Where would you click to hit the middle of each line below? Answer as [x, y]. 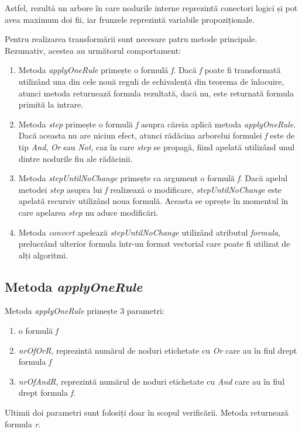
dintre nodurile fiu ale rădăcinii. [75, 158]
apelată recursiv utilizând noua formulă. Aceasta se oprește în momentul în [153, 201]
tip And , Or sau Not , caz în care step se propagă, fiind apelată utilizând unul [157, 146]
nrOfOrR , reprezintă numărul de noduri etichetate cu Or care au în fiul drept [158, 350]
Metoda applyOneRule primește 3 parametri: [85, 311]
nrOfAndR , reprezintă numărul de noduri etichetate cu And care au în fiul [152, 381]
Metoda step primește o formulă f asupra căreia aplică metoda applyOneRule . [157, 124]
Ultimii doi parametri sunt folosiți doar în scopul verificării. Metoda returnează [147, 412]
